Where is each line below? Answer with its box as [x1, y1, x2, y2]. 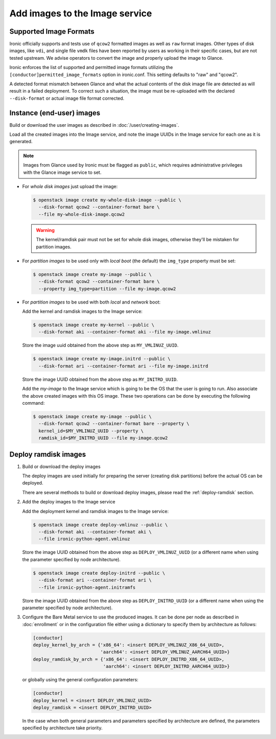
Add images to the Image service [9, 8, 152, 19]
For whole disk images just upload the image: [22, 183, 118, 190]
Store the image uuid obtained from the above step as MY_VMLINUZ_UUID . [22, 342, 179, 349]
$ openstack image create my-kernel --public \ [33, 322, 154, 328]
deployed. [22, 480, 43, 486]
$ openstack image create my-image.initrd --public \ [33, 356, 171, 362]
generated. [9, 138, 33, 145]
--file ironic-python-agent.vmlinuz [38, 536, 130, 542]
